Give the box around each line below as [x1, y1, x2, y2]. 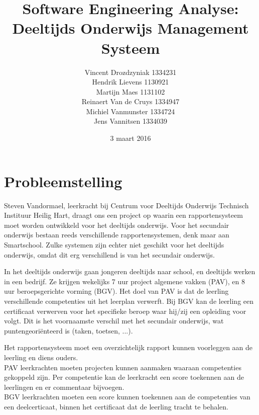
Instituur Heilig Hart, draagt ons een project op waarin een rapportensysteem [4, 210, 243, 220]
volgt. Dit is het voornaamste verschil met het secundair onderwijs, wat [4, 315, 224, 326]
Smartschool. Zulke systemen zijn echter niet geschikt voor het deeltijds [4, 239, 224, 250]
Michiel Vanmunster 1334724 [86, 106, 175, 116]
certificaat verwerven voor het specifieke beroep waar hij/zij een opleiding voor [4, 305, 246, 316]
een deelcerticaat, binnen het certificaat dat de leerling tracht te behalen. [4, 401, 228, 411]
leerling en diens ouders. [4, 352, 78, 362]
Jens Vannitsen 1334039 [94, 116, 167, 126]
